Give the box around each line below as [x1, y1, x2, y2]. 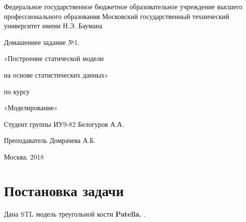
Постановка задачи [4, 180, 124, 200]
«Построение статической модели [4, 53, 104, 63]
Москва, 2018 [4, 151, 44, 161]
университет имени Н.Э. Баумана [4, 20, 102, 31]
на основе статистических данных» [4, 69, 108, 80]
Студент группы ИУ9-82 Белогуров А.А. [4, 119, 124, 129]
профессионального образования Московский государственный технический [4, 11, 229, 21]
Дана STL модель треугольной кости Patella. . [4, 208, 146, 219]
